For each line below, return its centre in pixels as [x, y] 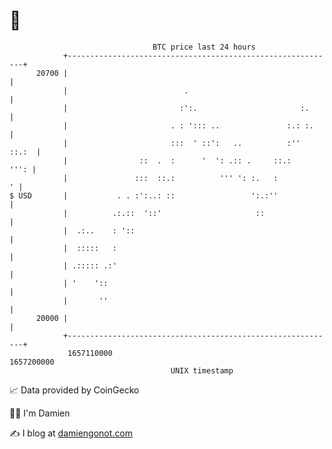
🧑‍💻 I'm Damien [40, 413]
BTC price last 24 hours [204, 47]
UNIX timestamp [202, 370]
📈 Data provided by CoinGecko [74, 390]
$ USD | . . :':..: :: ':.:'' [144, 195]
